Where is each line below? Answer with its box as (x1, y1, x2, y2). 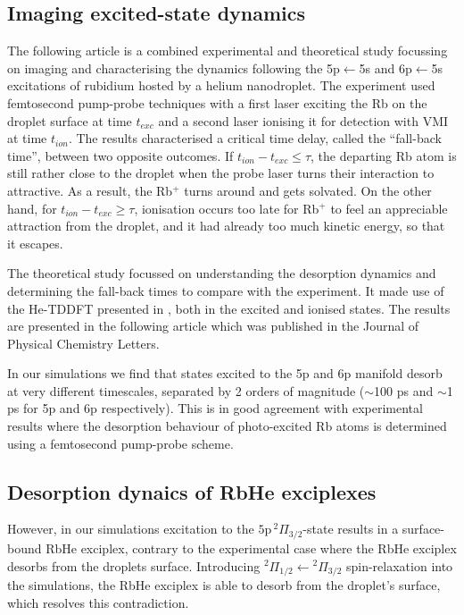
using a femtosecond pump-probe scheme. (7, 434, 234, 452)
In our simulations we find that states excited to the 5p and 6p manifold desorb (7, 364, 443, 383)
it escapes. (7, 233, 63, 252)
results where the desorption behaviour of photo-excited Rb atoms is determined (7, 417, 447, 435)
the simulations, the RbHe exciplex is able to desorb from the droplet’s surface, (7, 575, 441, 594)
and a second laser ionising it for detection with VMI (158, 111, 449, 130)
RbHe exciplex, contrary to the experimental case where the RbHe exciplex (46, 538, 457, 557)
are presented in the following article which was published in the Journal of (7, 316, 419, 335)
